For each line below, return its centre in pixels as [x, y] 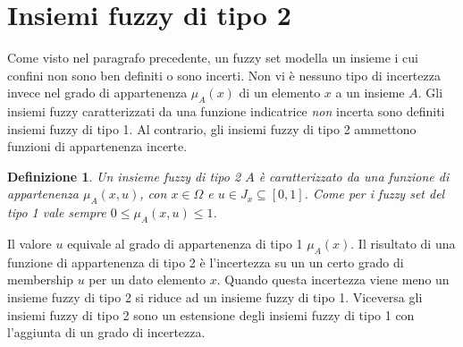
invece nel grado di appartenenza [97, 93]
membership [41, 279]
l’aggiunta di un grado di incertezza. [106, 332]
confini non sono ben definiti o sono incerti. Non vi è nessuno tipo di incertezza [224, 75]
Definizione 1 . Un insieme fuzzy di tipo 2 [124, 176]
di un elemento [280, 93]
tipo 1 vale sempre [57, 212]
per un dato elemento [147, 279]
